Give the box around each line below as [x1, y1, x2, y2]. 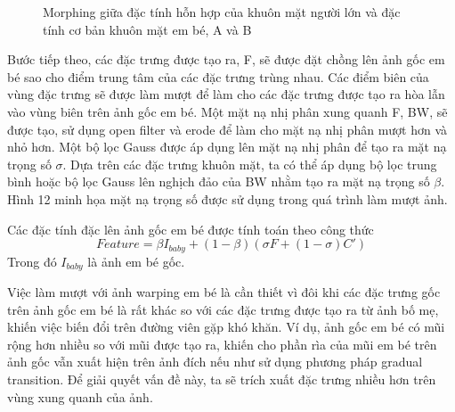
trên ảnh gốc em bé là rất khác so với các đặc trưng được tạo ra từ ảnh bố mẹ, [7, 300, 439, 318]
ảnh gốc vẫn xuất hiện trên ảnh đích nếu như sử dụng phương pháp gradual [7, 352, 423, 371]
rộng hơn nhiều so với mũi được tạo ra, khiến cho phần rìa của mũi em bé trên [7, 334, 437, 353]
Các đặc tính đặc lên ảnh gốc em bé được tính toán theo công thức [7, 219, 374, 238]
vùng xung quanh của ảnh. [7, 387, 153, 406]
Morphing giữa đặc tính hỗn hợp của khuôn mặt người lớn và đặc [43, 3, 401, 21]
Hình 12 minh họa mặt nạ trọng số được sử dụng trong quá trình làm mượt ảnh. [7, 189, 448, 208]
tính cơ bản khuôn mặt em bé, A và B [43, 20, 252, 38]
